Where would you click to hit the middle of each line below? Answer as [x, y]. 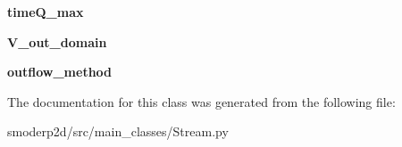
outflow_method [60, 72]
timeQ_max [46, 12]
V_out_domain [57, 41]
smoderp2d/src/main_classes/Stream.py [118, 131]
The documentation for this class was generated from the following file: [201, 101]
